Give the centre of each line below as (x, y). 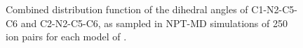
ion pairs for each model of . (66, 37)
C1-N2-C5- (274, 9)
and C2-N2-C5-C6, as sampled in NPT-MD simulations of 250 (154, 23)
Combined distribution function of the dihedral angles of (127, 9)
